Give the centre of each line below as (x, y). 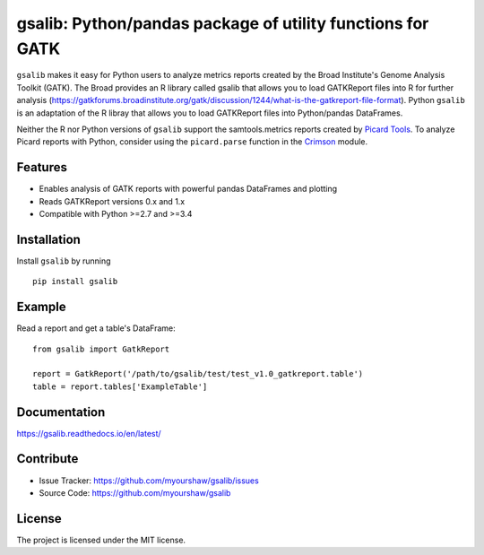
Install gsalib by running (64, 261)
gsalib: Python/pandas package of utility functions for (223, 23)
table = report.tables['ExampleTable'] (120, 386)
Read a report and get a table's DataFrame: (96, 328)
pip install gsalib (75, 282)
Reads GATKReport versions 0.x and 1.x (112, 201)
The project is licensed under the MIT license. (101, 540)
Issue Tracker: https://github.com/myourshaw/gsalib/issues (149, 481)
